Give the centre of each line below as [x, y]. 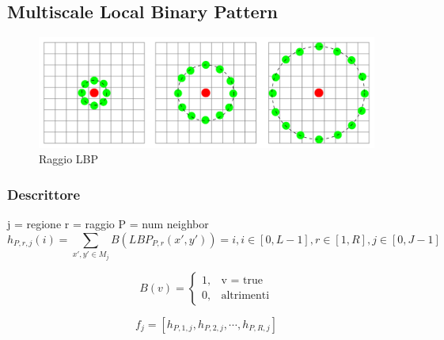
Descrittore [44, 194]
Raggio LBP [69, 159]
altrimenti [245, 296]
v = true [242, 281]
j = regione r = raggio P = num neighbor [108, 224]
